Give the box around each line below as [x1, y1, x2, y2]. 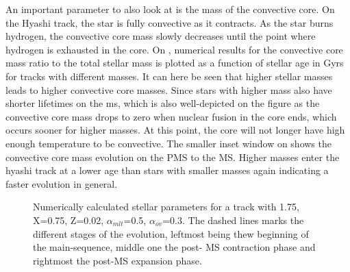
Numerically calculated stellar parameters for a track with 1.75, [33, 199, 299, 214]
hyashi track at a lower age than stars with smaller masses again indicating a [5, 163, 329, 177]
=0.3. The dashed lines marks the [162, 212, 304, 227]
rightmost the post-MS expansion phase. [33, 253, 202, 267]
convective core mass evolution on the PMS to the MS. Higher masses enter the [5, 149, 340, 164]
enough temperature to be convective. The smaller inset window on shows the [5, 136, 332, 150]
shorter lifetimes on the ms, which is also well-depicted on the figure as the [5, 96, 320, 110]
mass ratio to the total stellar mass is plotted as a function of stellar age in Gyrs [5, 55, 344, 70]
